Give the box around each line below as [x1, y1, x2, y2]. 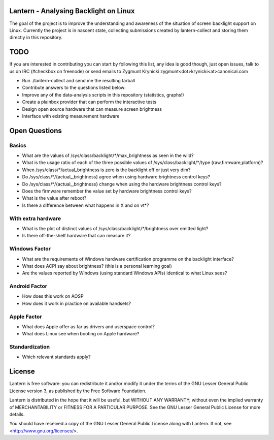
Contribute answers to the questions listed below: [22, 84, 126, 91]
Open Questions [9, 126, 62, 135]
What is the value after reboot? [22, 195, 87, 201]
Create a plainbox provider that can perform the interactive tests [22, 99, 157, 105]
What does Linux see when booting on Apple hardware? [22, 331, 140, 337]
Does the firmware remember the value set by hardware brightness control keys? [22, 188, 192, 194]
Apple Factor [9, 313, 42, 320]
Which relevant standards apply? [22, 354, 91, 360]
